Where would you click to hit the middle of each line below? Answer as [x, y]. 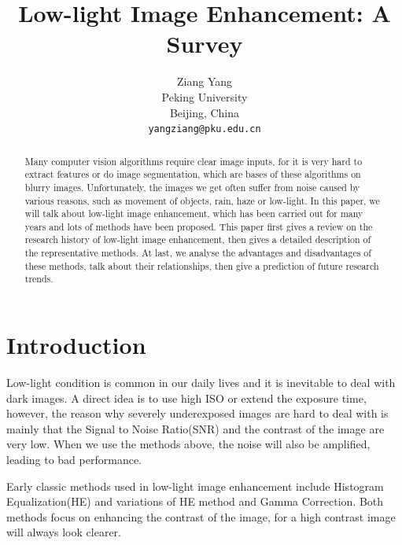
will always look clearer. [64, 532]
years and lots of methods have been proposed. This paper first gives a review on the [199, 226]
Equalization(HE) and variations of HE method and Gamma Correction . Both [195, 501]
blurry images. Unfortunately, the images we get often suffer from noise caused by [192, 187]
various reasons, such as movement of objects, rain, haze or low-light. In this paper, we [202, 200]
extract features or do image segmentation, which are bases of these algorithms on [193, 174]
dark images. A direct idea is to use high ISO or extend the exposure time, [186, 398]
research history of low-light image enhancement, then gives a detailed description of [198, 239]
